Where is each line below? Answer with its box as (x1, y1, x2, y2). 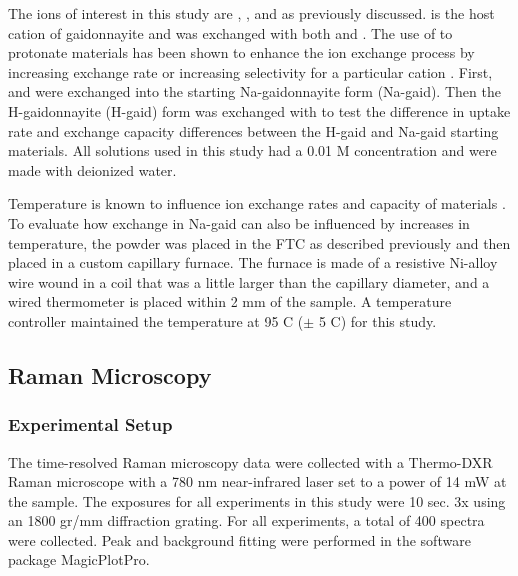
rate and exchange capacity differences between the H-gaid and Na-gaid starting (8, 120, 499, 141)
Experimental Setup (8, 412, 173, 437)
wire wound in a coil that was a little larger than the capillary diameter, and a (8, 271, 490, 292)
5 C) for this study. (318, 310, 437, 331)
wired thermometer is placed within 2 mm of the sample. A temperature (8, 291, 452, 312)
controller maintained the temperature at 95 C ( (8, 310, 304, 331)
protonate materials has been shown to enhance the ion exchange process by (8, 42, 475, 63)
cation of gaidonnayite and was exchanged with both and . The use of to (8, 22, 453, 43)
